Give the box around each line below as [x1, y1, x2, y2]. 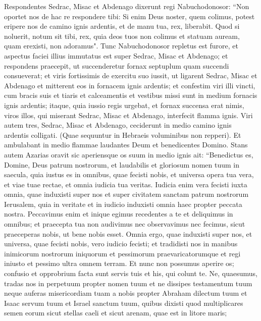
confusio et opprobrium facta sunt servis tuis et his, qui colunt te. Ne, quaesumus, [4, 268, 258, 279]
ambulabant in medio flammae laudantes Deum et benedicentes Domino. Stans [4, 139, 248, 150]
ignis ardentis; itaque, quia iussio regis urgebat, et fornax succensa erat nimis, [4, 99, 244, 110]
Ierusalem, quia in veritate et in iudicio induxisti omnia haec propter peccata [4, 198, 242, 209]
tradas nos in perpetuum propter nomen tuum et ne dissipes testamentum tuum [4, 278, 252, 288]
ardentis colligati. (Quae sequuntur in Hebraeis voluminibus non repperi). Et [4, 129, 241, 140]
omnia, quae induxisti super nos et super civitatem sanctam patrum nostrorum [4, 189, 249, 199]
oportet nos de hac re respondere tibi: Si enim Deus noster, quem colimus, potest [4, 11, 255, 21]
